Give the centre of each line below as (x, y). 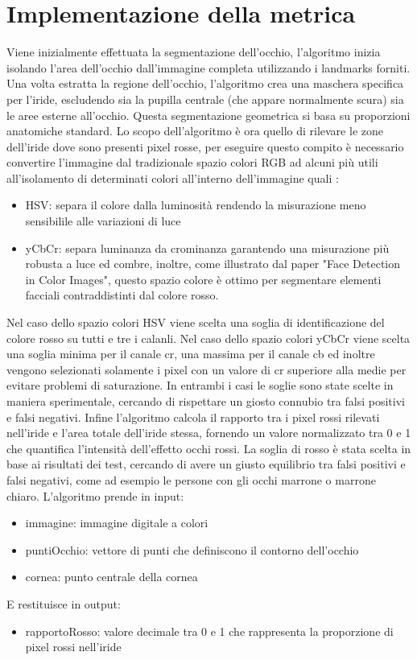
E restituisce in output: (64, 603)
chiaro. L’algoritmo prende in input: (95, 495)
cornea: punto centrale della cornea (111, 577)
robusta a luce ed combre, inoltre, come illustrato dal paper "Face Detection (213, 264)
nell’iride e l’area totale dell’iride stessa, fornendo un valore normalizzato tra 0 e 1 (209, 433)
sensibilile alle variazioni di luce (103, 221)
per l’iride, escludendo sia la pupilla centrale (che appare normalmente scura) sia (205, 99)
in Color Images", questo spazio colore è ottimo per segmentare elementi (203, 279)
